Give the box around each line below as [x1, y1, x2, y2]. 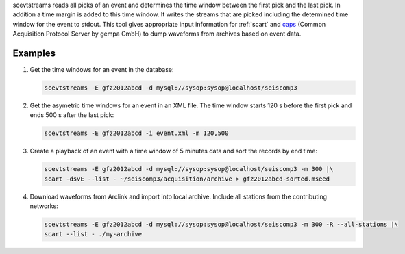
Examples [12, 47, 56, 59]
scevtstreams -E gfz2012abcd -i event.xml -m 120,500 [44, 129, 229, 137]
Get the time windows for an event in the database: [29, 66, 174, 74]
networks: [29, 202, 58, 210]
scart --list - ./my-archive [44, 230, 143, 238]
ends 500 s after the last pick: [29, 111, 114, 119]
